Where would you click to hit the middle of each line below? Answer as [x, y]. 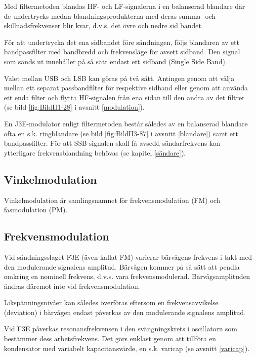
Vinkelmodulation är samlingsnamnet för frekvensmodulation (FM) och [112, 200]
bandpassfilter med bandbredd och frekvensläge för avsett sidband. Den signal [122, 52]
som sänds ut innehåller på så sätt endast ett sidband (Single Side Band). [116, 61]
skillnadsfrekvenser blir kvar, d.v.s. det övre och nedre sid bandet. [104, 25]
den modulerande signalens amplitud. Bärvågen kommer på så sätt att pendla [122, 266]
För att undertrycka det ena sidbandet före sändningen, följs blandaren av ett [122, 42]
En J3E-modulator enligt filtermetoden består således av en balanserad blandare [126, 123]
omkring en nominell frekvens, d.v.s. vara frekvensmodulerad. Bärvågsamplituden [127, 276]
